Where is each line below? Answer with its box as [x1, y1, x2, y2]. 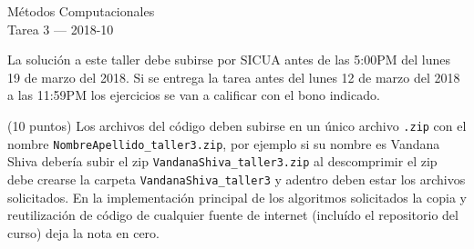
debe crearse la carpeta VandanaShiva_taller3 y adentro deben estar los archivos [7, 169, 466, 188]
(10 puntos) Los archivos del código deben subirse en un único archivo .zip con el [7, 115, 467, 134]
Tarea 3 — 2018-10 [7, 19, 114, 38]
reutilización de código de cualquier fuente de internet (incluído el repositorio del [7, 205, 459, 224]
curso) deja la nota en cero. [7, 223, 160, 242]
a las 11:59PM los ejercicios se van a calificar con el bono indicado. [7, 85, 380, 105]
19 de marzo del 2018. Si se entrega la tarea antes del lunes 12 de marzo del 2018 [7, 67, 460, 86]
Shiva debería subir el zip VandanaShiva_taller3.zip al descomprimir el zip [7, 152, 438, 171]
